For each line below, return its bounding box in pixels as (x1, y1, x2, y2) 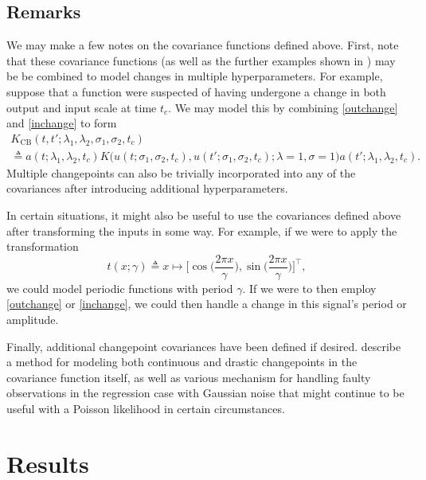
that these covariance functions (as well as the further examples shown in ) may (6, 52, 396, 68)
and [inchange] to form (6, 115, 117, 131)
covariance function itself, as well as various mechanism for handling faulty (6, 369, 371, 385)
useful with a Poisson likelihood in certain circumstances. (6, 400, 285, 417)
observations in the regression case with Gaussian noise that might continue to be (6, 384, 405, 401)
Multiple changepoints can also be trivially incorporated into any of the (6, 164, 356, 181)
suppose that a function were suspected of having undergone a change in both (6, 83, 386, 100)
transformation (6, 238, 79, 255)
